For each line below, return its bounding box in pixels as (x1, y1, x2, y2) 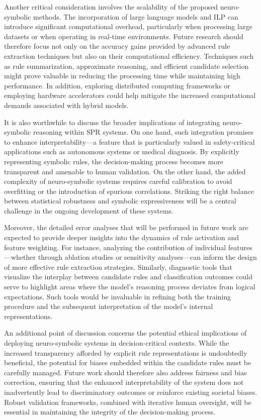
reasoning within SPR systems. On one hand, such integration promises (33, 127, 253, 137)
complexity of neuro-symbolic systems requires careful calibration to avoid (4, 176, 232, 186)
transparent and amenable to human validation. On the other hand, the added (4, 166, 246, 176)
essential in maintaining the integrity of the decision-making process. (4, 406, 216, 417)
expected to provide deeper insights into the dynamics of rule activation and (4, 232, 239, 243)
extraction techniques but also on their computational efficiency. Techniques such (4, 50, 254, 61)
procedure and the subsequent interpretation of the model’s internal (4, 301, 213, 311)
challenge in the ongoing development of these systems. (4, 205, 174, 216)
